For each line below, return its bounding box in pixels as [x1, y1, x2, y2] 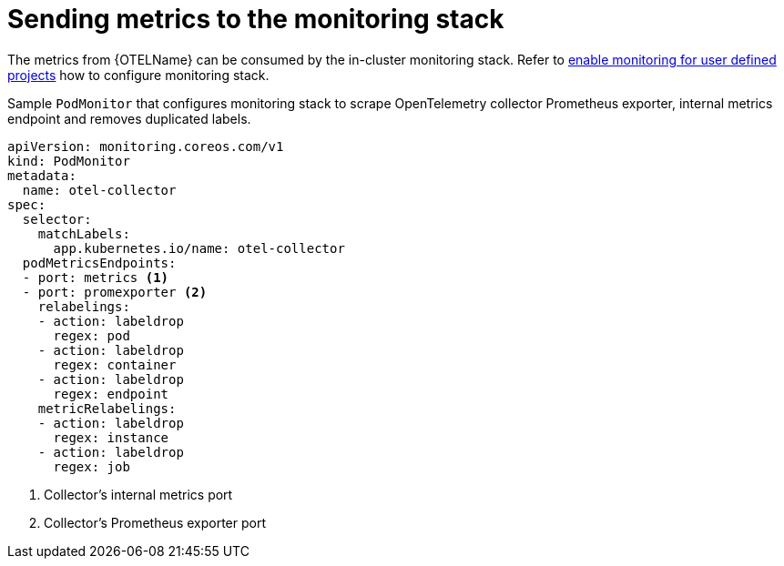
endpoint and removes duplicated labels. [7, 110, 251, 126]
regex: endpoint [53, 386, 169, 401]
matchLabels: [37, 226, 130, 241]
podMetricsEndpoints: [22, 255, 177, 270]
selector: [22, 211, 92, 227]
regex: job [53, 459, 130, 474]
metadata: [7, 167, 76, 183]
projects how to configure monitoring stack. [7, 66, 270, 83]
